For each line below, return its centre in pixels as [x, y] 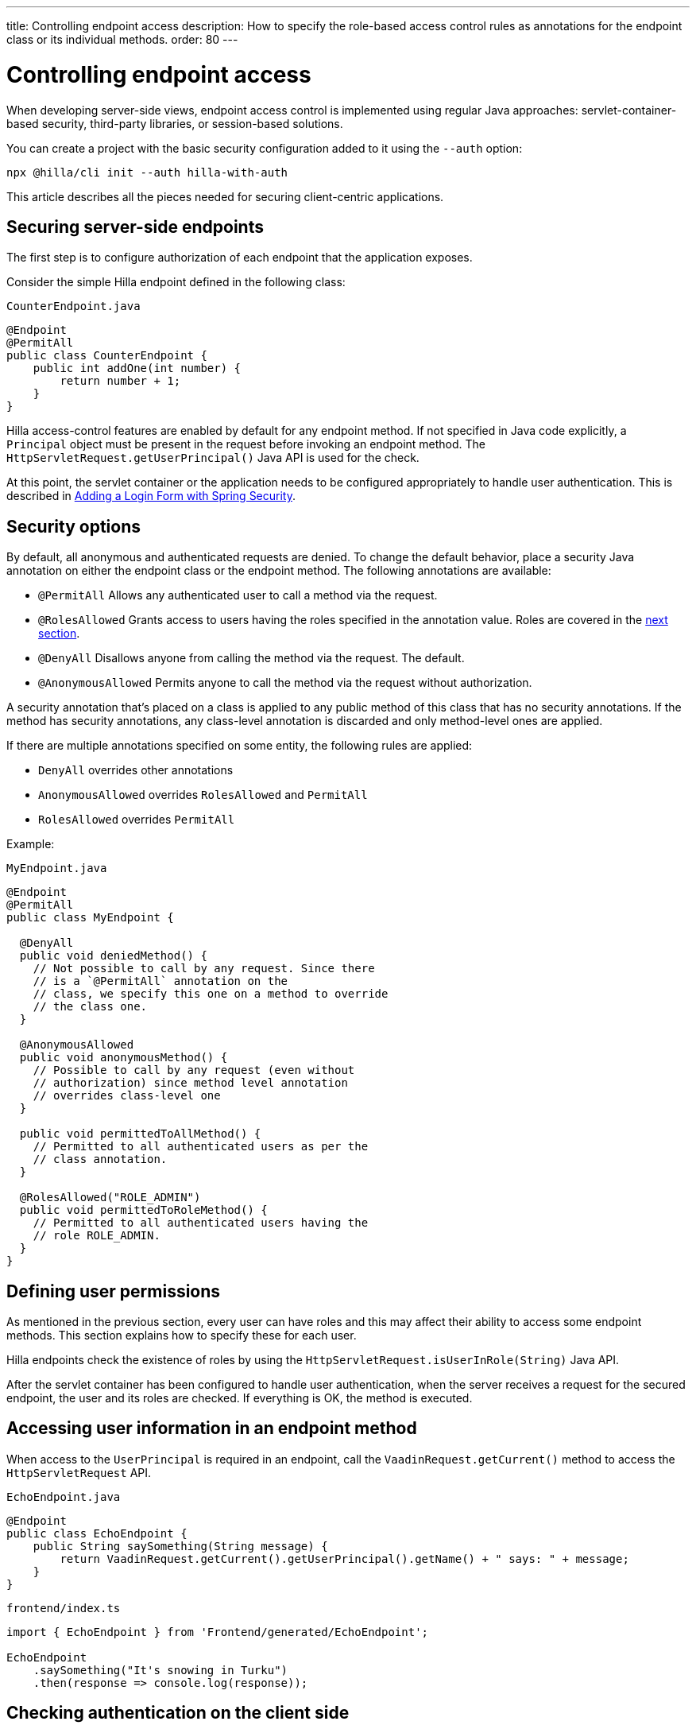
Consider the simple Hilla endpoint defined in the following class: [176, 282]
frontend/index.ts [64, 1608]
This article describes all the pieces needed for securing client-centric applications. [225, 196]
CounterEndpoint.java [73, 306]
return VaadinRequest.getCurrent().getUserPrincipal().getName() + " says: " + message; [344, 1558]
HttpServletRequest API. [79, 1472]
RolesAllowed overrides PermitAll [137, 820]
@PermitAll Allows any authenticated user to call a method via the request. [238, 595]
